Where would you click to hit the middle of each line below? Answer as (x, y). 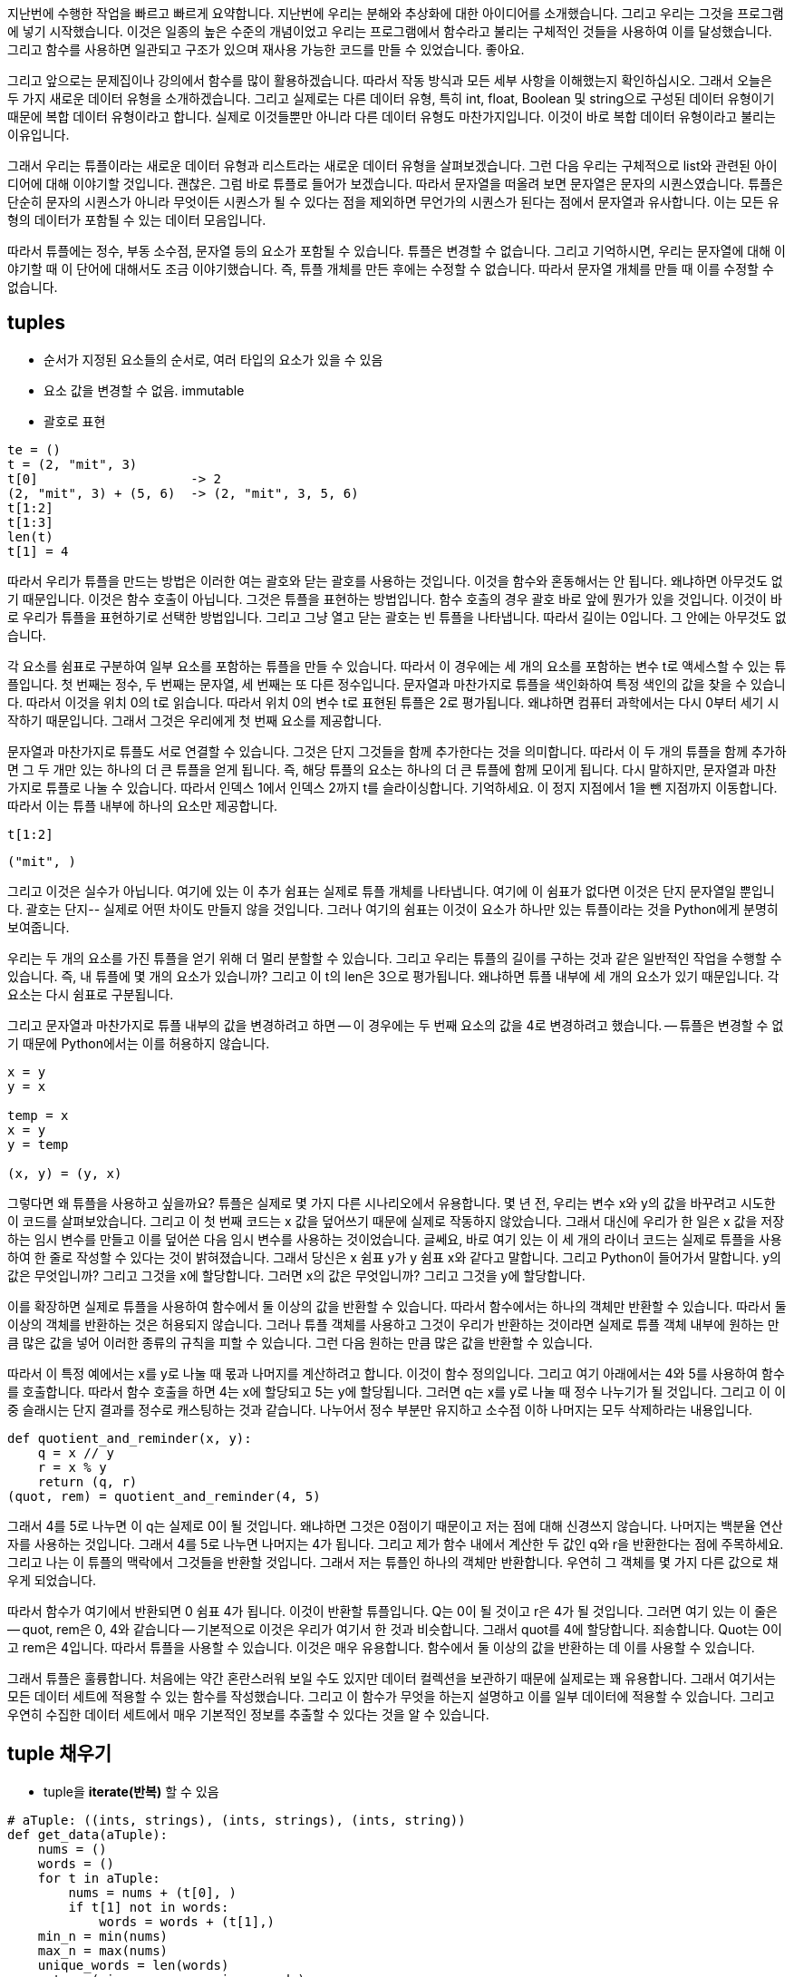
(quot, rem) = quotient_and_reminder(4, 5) (164, 1496)
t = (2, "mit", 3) (73, 464)
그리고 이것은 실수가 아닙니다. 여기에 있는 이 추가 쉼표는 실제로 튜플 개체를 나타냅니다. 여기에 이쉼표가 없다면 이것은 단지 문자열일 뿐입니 (391, 891)
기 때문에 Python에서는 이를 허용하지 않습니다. (139, 1043)
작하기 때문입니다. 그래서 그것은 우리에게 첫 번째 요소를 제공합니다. (195, 720)
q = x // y (76, 1452)
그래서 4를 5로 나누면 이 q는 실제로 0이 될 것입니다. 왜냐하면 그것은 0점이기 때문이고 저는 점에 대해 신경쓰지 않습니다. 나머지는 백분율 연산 (395, 1525)
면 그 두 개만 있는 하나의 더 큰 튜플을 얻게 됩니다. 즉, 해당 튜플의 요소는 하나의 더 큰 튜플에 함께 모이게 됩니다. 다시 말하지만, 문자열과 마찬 (392, 769)
